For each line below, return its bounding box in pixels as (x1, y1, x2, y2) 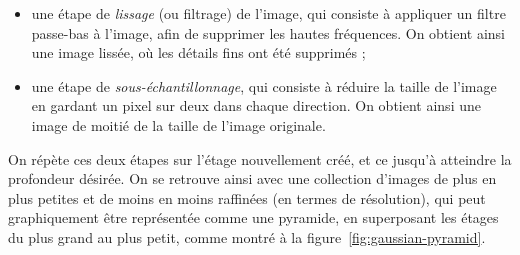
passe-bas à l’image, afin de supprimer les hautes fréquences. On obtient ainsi (31, 22, 506, 43)
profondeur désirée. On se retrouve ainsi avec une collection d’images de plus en (8, 168, 497, 189)
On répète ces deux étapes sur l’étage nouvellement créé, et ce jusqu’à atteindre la (8, 148, 512, 169)
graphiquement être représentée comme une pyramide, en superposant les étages (8, 207, 499, 228)
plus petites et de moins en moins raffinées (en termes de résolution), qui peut (8, 187, 486, 208)
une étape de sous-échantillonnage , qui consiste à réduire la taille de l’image (31, 75, 497, 96)
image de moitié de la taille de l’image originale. (31, 114, 326, 135)
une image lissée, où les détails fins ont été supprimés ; (31, 42, 366, 63)
